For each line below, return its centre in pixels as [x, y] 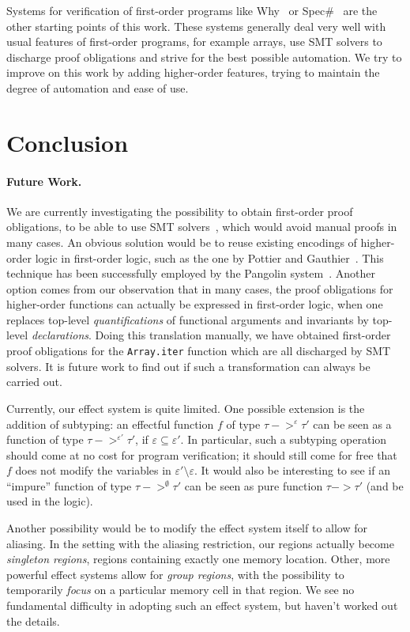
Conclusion [68, 142]
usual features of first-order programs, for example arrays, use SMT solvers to [194, 42]
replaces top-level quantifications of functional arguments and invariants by [188, 319]
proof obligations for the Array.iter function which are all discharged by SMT [199, 351]
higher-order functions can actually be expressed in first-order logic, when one [195, 304]
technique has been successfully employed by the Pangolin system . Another [191, 273]
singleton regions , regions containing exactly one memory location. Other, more [198, 559]
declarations [60, 335]
